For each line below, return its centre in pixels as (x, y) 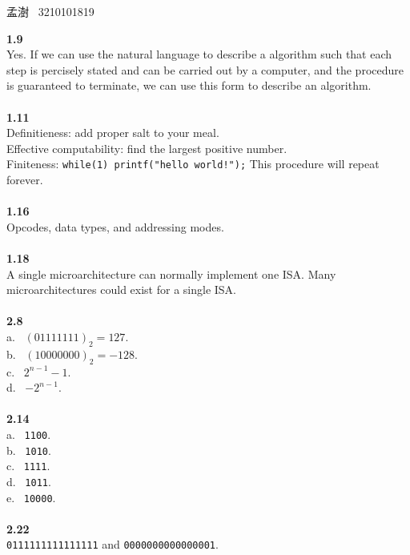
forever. (25, 179)
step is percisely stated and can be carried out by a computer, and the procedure (205, 69)
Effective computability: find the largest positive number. (147, 148)
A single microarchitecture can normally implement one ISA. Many (171, 273)
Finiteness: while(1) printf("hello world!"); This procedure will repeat (193, 164)
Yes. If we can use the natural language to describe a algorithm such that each (199, 54)
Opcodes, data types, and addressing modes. (115, 226)
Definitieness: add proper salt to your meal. (113, 133)
